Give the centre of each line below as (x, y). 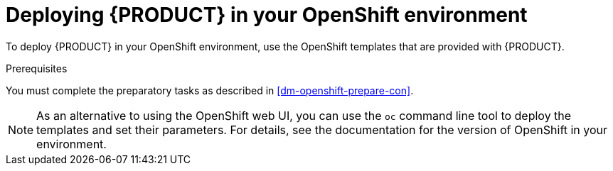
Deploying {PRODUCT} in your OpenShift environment (267, 15)
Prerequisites (37, 68)
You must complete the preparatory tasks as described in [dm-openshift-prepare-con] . (210, 90)
